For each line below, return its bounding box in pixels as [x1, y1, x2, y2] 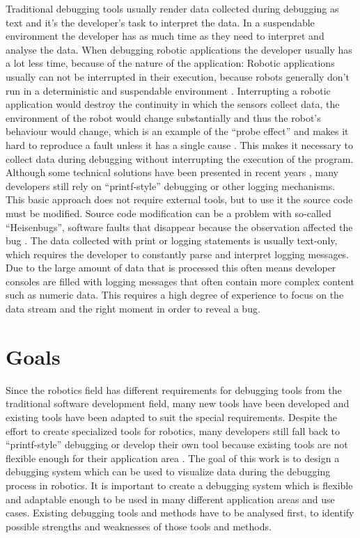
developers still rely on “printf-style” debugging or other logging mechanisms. [6, 178, 336, 193]
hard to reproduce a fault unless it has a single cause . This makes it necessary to [6, 137, 353, 152]
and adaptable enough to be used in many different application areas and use [6, 491, 335, 506]
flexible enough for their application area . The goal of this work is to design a [6, 450, 340, 465]
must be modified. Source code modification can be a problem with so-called [6, 205, 331, 220]
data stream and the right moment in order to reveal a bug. [6, 301, 260, 316]
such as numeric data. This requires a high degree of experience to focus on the [6, 287, 344, 302]
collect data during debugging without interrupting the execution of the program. [6, 151, 354, 166]
